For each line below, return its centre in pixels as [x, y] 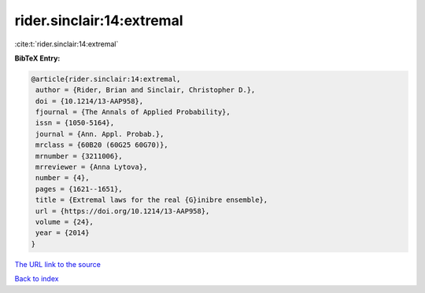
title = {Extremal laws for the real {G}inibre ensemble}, [152, 200]
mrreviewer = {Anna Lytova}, [92, 167]
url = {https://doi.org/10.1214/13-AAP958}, [123, 211]
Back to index [37, 279]
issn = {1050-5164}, [75, 123]
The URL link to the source [58, 264]
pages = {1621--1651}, [79, 189]
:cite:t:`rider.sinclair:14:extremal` [67, 44]
